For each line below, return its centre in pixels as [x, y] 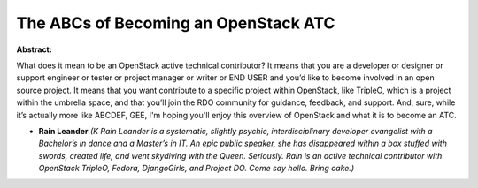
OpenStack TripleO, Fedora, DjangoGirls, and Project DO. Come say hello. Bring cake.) [196, 169]
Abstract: [34, 49]
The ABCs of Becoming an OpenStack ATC [176, 23]
